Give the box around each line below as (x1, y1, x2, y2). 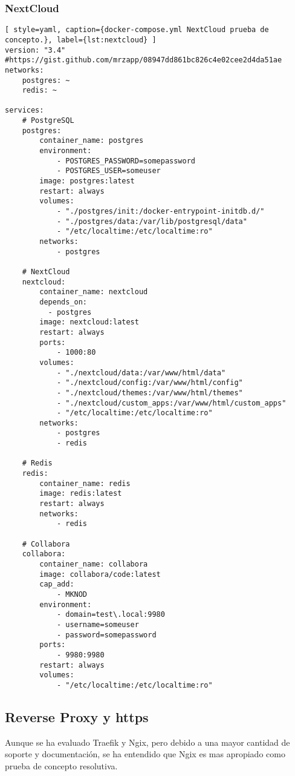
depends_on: (39, 297, 88, 306)
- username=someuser (56, 620, 139, 629)
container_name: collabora (39, 560, 148, 568)
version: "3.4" (5, 45, 66, 54)
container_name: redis (39, 479, 131, 488)
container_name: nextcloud (39, 288, 148, 297)
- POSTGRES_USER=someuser (56, 166, 161, 176)
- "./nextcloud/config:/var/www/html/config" (56, 378, 243, 387)
